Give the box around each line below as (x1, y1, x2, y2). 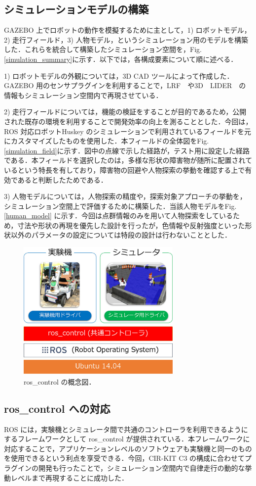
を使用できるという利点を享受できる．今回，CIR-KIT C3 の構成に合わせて (4, 453, 245, 463)
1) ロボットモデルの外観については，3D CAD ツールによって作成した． (4, 70, 234, 81)
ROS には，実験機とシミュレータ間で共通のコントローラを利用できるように (4, 424, 248, 434)
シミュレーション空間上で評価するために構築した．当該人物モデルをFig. (4, 200, 237, 211)
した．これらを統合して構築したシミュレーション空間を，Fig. (4, 44, 202, 54)
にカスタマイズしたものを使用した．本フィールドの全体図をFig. (4, 136, 209, 146)
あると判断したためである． (17, 174, 108, 185)
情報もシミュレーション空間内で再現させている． (4, 90, 163, 100)
